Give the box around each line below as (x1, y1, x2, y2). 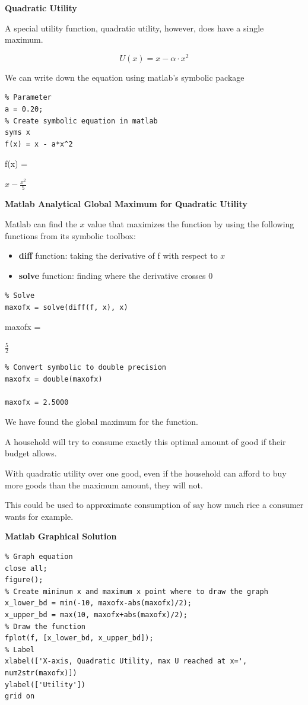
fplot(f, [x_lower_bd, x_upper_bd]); (5, 634, 154, 643)
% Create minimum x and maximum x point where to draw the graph (5, 587, 268, 596)
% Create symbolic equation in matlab (5, 116, 158, 125)
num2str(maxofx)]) (5, 668, 77, 677)
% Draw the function (5, 622, 86, 631)
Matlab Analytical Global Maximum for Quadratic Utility (5, 198, 247, 210)
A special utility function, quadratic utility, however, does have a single (5, 21, 264, 34)
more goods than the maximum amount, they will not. (5, 478, 203, 491)
